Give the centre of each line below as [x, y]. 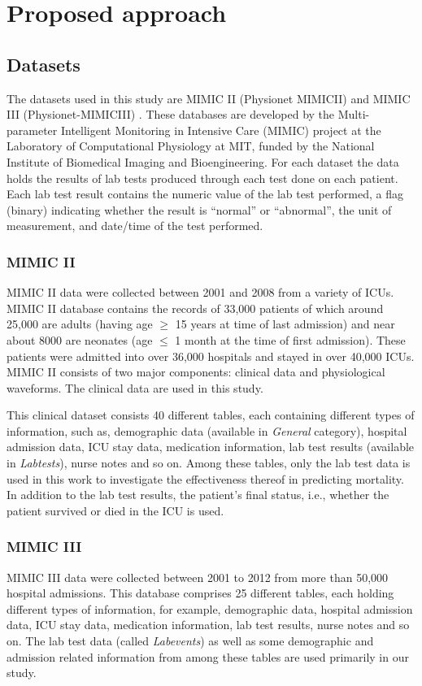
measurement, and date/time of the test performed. [135, 226]
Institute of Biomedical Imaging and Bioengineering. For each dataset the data [203, 161]
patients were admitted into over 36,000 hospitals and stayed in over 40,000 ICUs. [211, 356]
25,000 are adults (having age [80, 324]
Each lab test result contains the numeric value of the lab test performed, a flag [205, 194]
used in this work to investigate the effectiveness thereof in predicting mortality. [205, 478]
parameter [32, 130]
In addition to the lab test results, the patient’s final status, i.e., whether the [198, 495]
